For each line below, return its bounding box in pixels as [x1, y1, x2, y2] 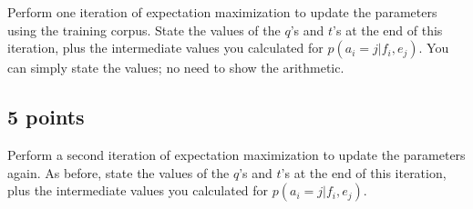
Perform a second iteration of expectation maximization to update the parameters [7, 144, 466, 164]
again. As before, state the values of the [7, 163, 230, 182]
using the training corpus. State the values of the [7, 20, 281, 39]
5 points [7, 103, 85, 131]
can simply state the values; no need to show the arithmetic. [7, 58, 344, 77]
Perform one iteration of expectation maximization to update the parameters [7, 3, 437, 21]
